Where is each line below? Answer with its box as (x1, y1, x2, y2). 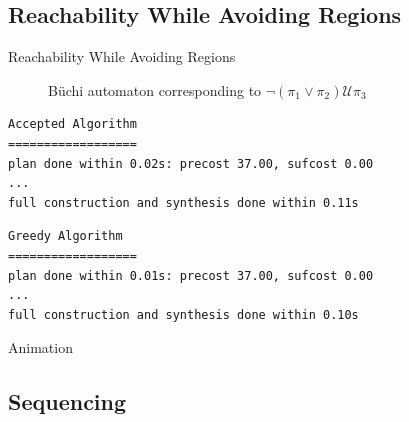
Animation (8, 337, 73, 358)
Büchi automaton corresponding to (48, 79, 262, 100)
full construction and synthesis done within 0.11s (8, 195, 359, 210)
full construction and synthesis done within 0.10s (8, 307, 359, 322)
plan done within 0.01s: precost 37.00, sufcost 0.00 (8, 268, 374, 283)
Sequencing (8, 386, 127, 417)
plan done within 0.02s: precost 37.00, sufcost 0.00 (8, 156, 374, 171)
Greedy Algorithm (8, 229, 123, 244)
